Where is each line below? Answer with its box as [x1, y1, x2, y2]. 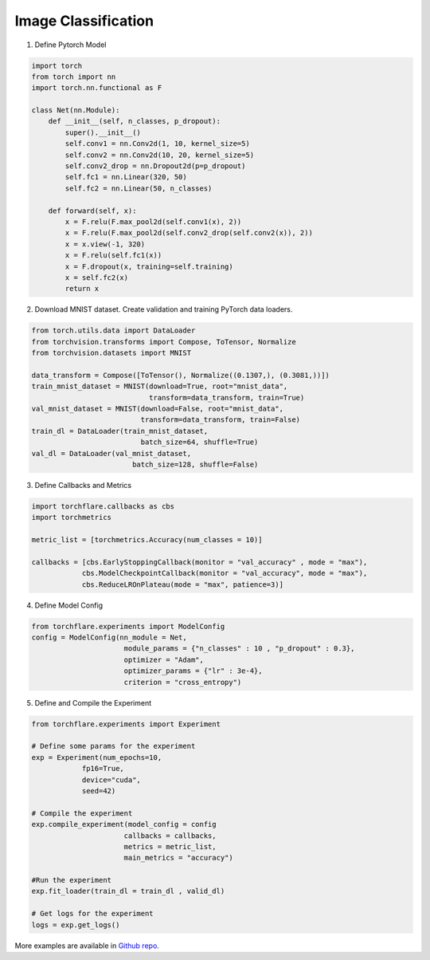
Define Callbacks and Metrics [34, 480, 131, 490]
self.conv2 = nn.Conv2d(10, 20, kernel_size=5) [64, 150, 255, 159]
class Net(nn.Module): [31, 106, 120, 115]
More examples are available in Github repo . [14, 941, 159, 950]
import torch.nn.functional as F [31, 84, 162, 92]
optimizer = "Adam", [123, 655, 205, 664]
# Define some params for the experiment [31, 742, 196, 751]
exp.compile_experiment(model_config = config [31, 820, 217, 829]
